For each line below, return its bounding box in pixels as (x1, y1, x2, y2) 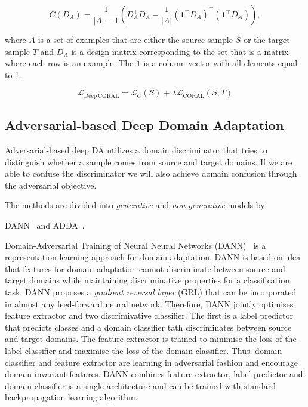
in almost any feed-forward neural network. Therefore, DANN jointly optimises (5, 297, 294, 310)
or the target (243, 33, 290, 45)
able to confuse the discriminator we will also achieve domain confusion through (5, 167, 297, 180)
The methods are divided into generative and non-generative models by (5, 199, 265, 211)
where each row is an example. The (5, 57, 134, 69)
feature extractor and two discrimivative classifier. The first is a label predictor (5, 309, 293, 322)
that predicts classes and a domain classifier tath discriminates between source (5, 320, 292, 333)
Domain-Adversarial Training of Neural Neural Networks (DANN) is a (5, 239, 266, 251)
